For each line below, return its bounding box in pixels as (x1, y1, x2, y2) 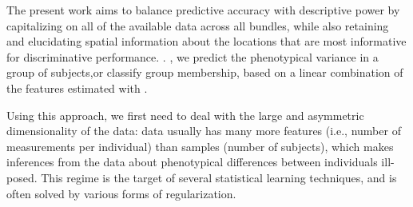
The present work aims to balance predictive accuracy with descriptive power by (6, 2, 400, 18)
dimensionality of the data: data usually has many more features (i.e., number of (6, 122, 401, 139)
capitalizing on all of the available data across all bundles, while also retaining (6, 17, 389, 34)
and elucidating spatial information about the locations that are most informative (6, 33, 407, 50)
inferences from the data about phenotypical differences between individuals (6, 153, 378, 170)
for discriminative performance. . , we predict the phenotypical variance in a (6, 48, 379, 65)
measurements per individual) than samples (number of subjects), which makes (6, 137, 394, 154)
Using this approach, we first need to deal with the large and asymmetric (6, 106, 364, 123)
